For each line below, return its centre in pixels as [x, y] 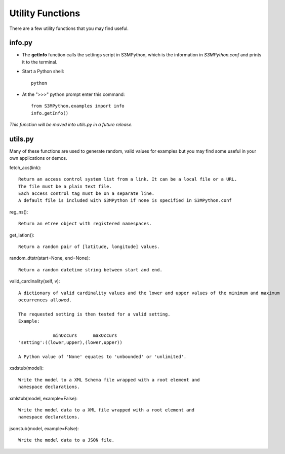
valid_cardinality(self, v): [35, 281]
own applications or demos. [38, 158]
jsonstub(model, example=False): [44, 428]
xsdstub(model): [27, 368]
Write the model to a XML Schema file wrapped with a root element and [109, 380]
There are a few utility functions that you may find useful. [69, 28]
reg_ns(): [19, 212]
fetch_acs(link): [25, 167]
